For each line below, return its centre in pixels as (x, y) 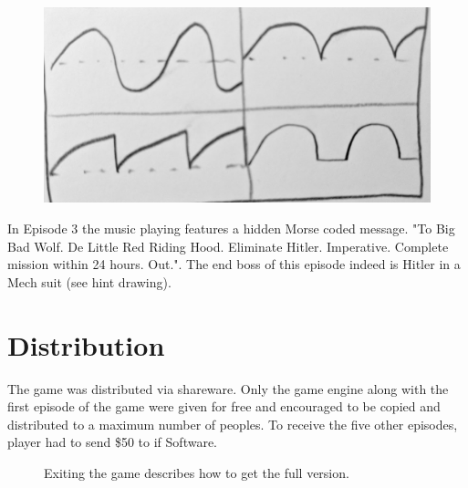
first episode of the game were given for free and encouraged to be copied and (224, 406)
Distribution (86, 344)
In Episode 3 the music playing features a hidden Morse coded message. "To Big (231, 228)
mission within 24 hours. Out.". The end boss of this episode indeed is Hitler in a (234, 264)
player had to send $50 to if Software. (112, 442)
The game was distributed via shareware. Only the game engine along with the (228, 388)
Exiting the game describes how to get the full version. (197, 472)
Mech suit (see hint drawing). (89, 281)
